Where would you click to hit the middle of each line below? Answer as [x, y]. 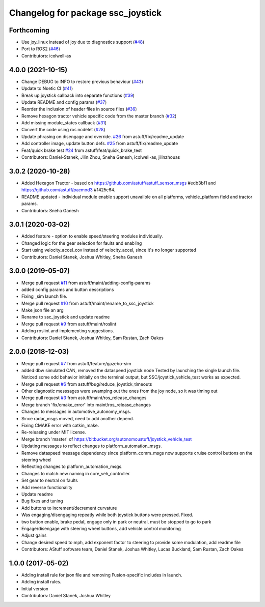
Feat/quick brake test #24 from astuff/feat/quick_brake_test [82, 150]
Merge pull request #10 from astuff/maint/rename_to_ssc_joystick [88, 303]
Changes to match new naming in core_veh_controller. [76, 473]
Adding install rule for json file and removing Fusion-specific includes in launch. [102, 575]
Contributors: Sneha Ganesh [50, 210]
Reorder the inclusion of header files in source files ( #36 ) [79, 109]
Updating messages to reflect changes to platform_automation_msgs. [92, 446]
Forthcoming [29, 30]
